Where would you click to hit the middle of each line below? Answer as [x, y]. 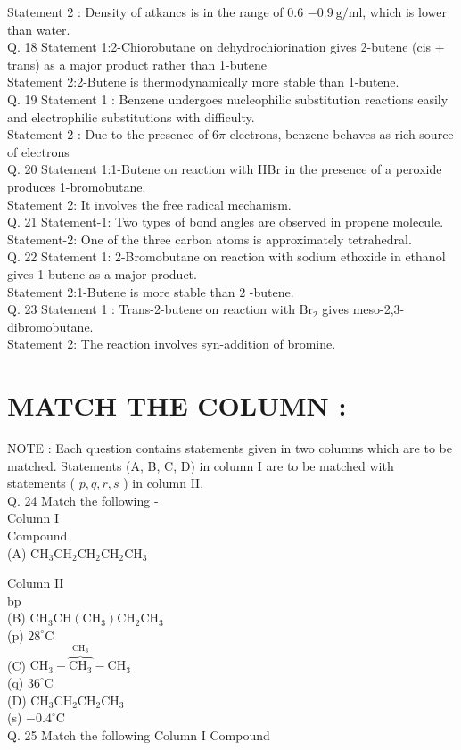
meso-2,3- [379, 309]
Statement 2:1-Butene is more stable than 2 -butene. [151, 291]
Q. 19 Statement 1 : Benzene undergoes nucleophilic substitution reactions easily [228, 99]
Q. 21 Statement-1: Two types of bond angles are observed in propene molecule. [226, 222]
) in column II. [164, 483]
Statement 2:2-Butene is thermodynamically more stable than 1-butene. [203, 82]
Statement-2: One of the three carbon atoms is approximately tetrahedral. [210, 239]
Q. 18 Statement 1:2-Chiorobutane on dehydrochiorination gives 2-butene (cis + [226, 47]
